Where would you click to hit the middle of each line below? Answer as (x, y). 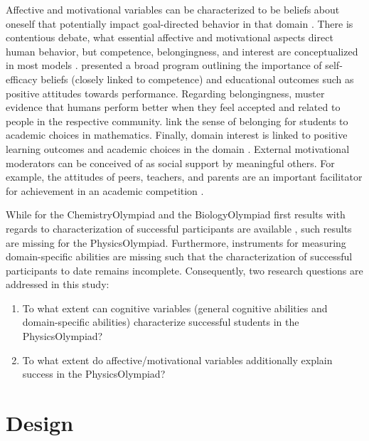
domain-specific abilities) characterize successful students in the (161, 322)
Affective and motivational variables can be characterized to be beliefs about (173, 9)
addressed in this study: (58, 284)
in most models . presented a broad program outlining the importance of (164, 65)
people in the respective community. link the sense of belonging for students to (177, 121)
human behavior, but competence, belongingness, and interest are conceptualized (182, 51)
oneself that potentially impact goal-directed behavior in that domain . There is (180, 23)
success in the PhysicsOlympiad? (94, 374)
